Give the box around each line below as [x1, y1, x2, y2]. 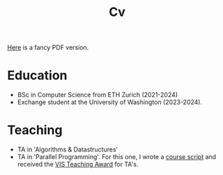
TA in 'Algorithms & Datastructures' [17, 145, 118, 153]
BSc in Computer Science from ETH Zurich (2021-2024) [17, 91, 178, 99]
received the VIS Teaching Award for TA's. [17, 160, 139, 169]
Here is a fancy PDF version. [7, 43, 89, 52]
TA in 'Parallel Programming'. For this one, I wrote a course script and [17, 153, 217, 161]
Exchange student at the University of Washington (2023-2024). [17, 98, 203, 106]
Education [7, 67, 68, 83]
